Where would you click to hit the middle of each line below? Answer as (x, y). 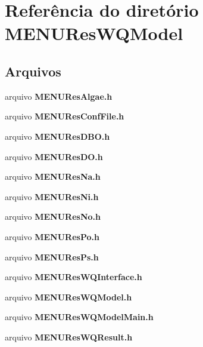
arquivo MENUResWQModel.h (68, 297)
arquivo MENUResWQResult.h (69, 337)
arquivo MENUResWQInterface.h (74, 277)
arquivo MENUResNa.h (53, 176)
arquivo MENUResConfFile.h (65, 116)
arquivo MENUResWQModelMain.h (79, 317)
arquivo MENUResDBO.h (57, 136)
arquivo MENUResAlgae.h (59, 96)
